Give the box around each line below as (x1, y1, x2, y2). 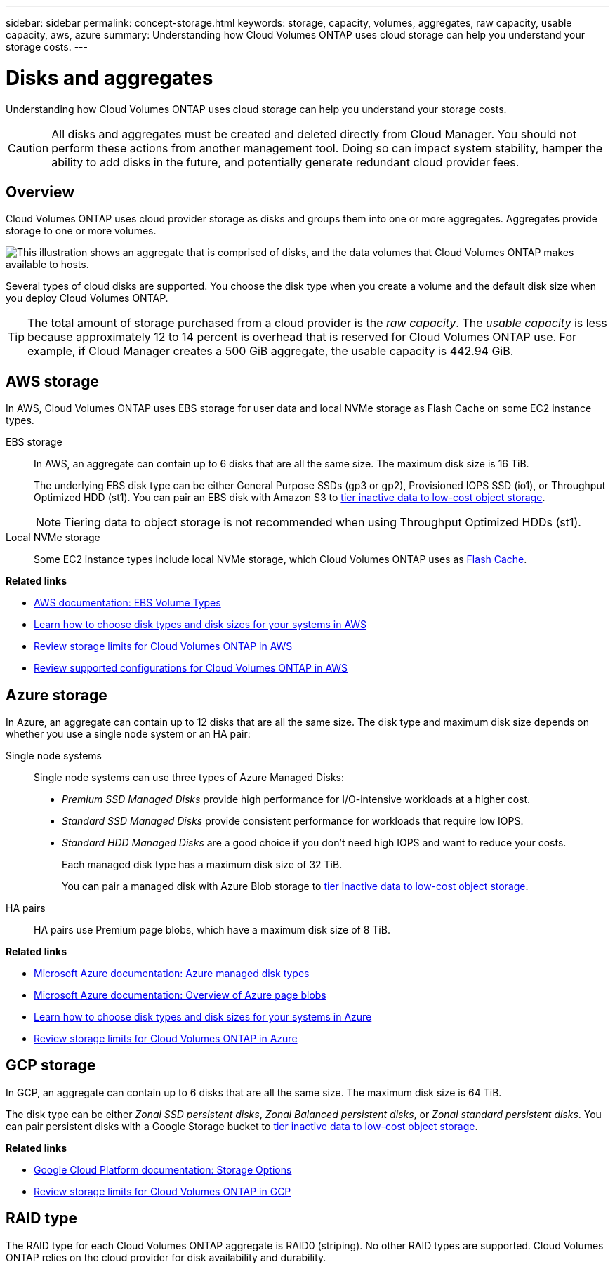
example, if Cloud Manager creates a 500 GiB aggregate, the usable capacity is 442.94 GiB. (27, 344, 514, 359)
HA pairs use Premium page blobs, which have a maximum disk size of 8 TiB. (34, 924, 390, 936)
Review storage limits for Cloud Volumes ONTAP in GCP (34, 1185, 291, 1197)
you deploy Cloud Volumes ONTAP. (6, 292, 168, 305)
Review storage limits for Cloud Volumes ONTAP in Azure (34, 1032, 298, 1045)
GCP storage (6, 1056, 96, 1075)
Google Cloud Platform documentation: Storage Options (34, 1163, 292, 1176)
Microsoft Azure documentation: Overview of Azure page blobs (34, 989, 326, 1002)
